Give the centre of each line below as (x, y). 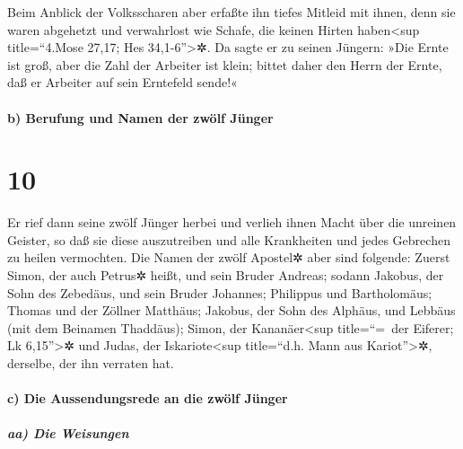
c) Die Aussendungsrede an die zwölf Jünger (148, 398)
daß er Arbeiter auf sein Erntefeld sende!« (122, 82)
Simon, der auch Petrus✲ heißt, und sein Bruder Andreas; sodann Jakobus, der (226, 275)
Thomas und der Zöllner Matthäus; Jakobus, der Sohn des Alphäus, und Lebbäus (231, 310)
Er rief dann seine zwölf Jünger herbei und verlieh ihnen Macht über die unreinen (232, 222)
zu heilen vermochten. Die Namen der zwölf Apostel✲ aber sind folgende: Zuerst (229, 257)
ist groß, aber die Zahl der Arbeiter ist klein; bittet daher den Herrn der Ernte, (225, 64)
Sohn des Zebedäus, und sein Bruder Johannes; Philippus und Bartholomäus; (220, 292)
